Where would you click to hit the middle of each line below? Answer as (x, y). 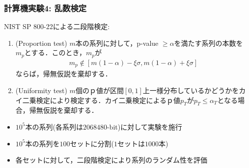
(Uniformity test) (41, 90)
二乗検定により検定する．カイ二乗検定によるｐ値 (101, 100)
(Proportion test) (41, 43)
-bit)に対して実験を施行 (144, 126)
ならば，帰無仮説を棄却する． (64, 74)
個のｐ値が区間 (99, 90)
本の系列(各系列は (54, 126)
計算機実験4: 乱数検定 (45, 8)
